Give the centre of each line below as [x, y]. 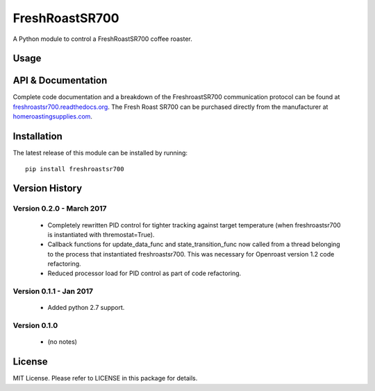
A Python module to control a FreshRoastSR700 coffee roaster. [102, 39]
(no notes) [62, 342]
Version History [48, 188]
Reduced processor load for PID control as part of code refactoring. [144, 273]
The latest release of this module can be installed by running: [100, 153]
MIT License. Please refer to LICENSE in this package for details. [105, 379]
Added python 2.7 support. [86, 308]
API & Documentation [60, 81]
